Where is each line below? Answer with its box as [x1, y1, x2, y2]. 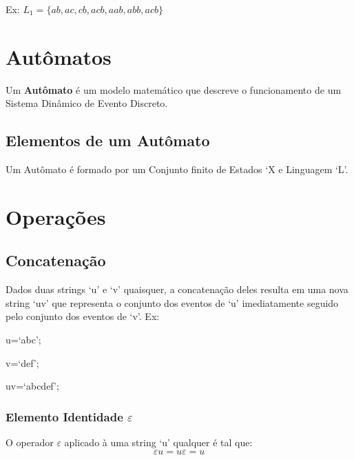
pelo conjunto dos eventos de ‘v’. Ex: [6, 309, 160, 323]
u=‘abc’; [6, 332, 41, 347]
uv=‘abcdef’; [6, 379, 59, 393]
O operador [6, 435, 54, 450]
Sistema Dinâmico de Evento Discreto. [6, 96, 168, 110]
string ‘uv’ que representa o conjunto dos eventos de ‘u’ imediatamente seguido [6, 295, 339, 310]
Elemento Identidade [6, 408, 123, 425]
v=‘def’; [6, 355, 39, 370]
